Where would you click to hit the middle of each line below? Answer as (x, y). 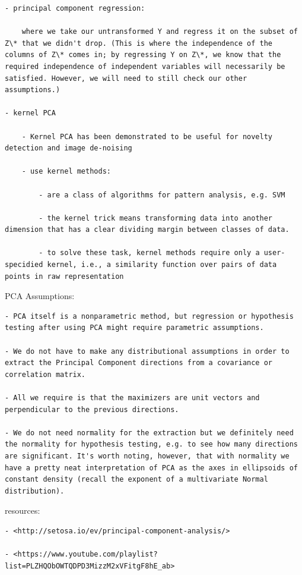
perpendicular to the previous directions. (92, 409)
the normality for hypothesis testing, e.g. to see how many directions (151, 444)
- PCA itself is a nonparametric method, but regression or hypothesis (149, 316)
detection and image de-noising (69, 148)
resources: (23, 510)
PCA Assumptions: (40, 296)
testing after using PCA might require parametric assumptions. (134, 328)
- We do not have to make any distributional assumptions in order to (147, 351)
